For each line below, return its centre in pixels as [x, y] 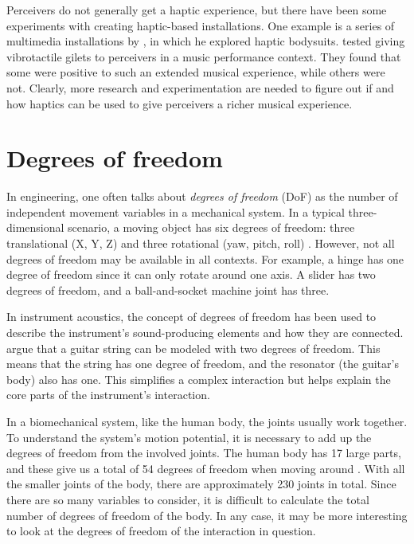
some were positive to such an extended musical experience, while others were [196, 72]
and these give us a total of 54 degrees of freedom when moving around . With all [206, 468]
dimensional [35, 227]
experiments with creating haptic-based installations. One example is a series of [201, 25]
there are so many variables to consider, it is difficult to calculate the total [188, 499]
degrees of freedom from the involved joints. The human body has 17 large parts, [204, 453]
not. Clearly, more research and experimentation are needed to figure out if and [200, 87]
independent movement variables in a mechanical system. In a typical [176, 211]
